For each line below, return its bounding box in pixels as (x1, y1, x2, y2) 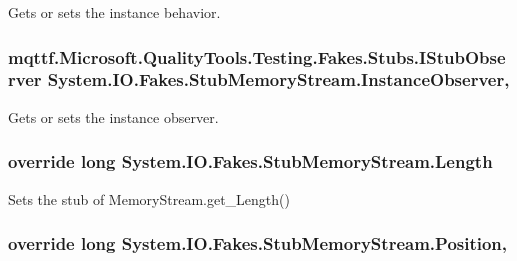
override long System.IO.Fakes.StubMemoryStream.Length (8, 149, 493, 174)
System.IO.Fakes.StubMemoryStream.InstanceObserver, (47, 67, 510, 92)
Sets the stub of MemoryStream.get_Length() (8, 188, 290, 209)
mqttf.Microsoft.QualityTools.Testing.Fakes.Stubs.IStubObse (8, 44, 506, 69)
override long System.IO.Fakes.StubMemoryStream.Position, (8, 231, 508, 256)
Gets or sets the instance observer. (8, 106, 219, 127)
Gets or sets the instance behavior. (8, 2, 221, 22)
